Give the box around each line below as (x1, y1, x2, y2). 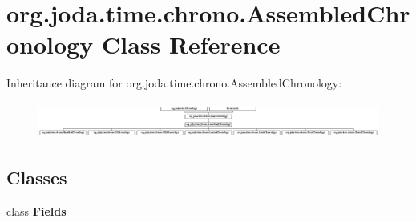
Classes (6, 165, 67, 190)
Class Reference (101, 28, 281, 61)
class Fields (6, 202, 67, 219)
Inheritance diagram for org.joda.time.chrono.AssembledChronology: (6, 75, 342, 91)
